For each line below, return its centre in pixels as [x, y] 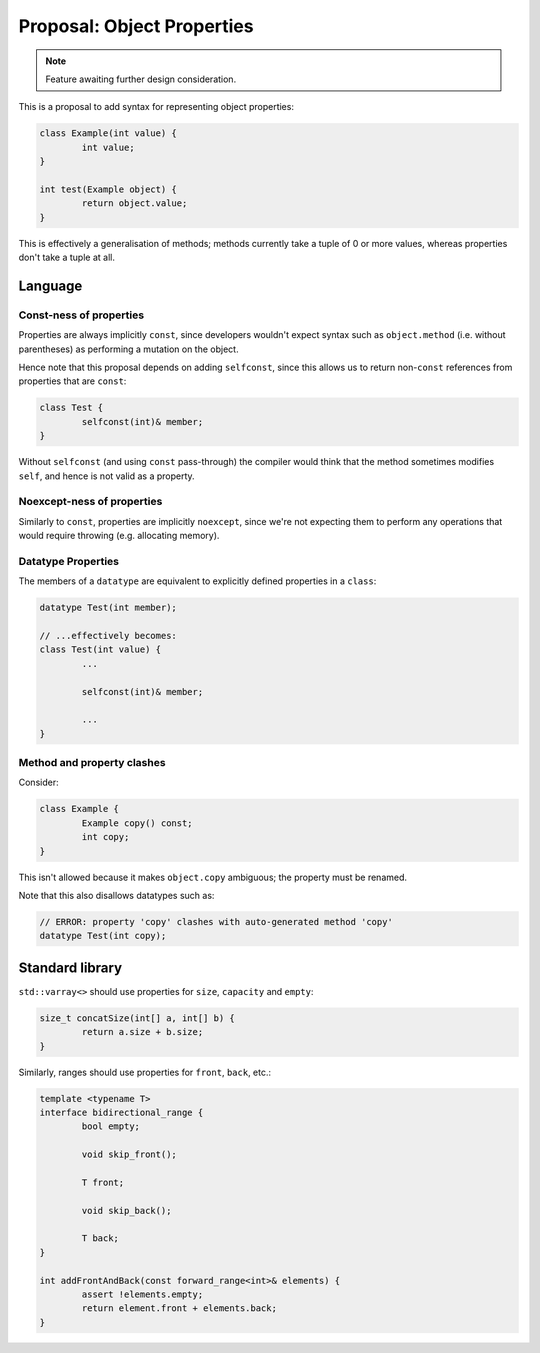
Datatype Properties [69, 561]
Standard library [70, 967]
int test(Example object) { [108, 189]
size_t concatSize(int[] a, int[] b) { [137, 1018]
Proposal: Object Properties [136, 26]
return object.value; [134, 203]
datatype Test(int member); [108, 608]
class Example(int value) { [108, 133]
